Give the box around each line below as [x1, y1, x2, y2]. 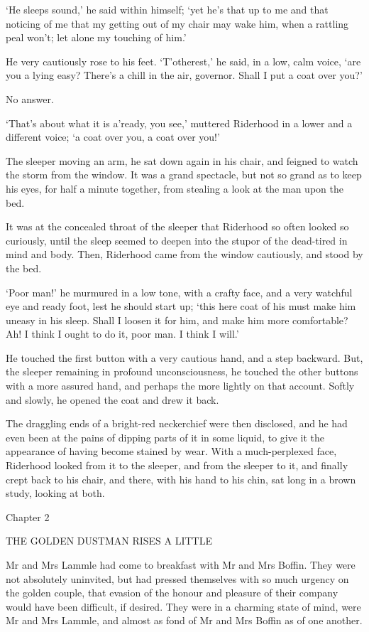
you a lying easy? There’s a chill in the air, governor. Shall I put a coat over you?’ [6, 68, 363, 82]
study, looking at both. [6, 486, 105, 500]
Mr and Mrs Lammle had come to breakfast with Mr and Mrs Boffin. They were [6, 557, 356, 572]
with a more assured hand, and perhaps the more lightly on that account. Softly [6, 378, 355, 393]
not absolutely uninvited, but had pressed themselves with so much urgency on [6, 571, 349, 586]
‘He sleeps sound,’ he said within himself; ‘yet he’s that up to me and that [6, 2, 329, 16]
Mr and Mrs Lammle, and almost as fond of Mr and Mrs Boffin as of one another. [6, 613, 363, 628]
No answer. [6, 91, 54, 106]
